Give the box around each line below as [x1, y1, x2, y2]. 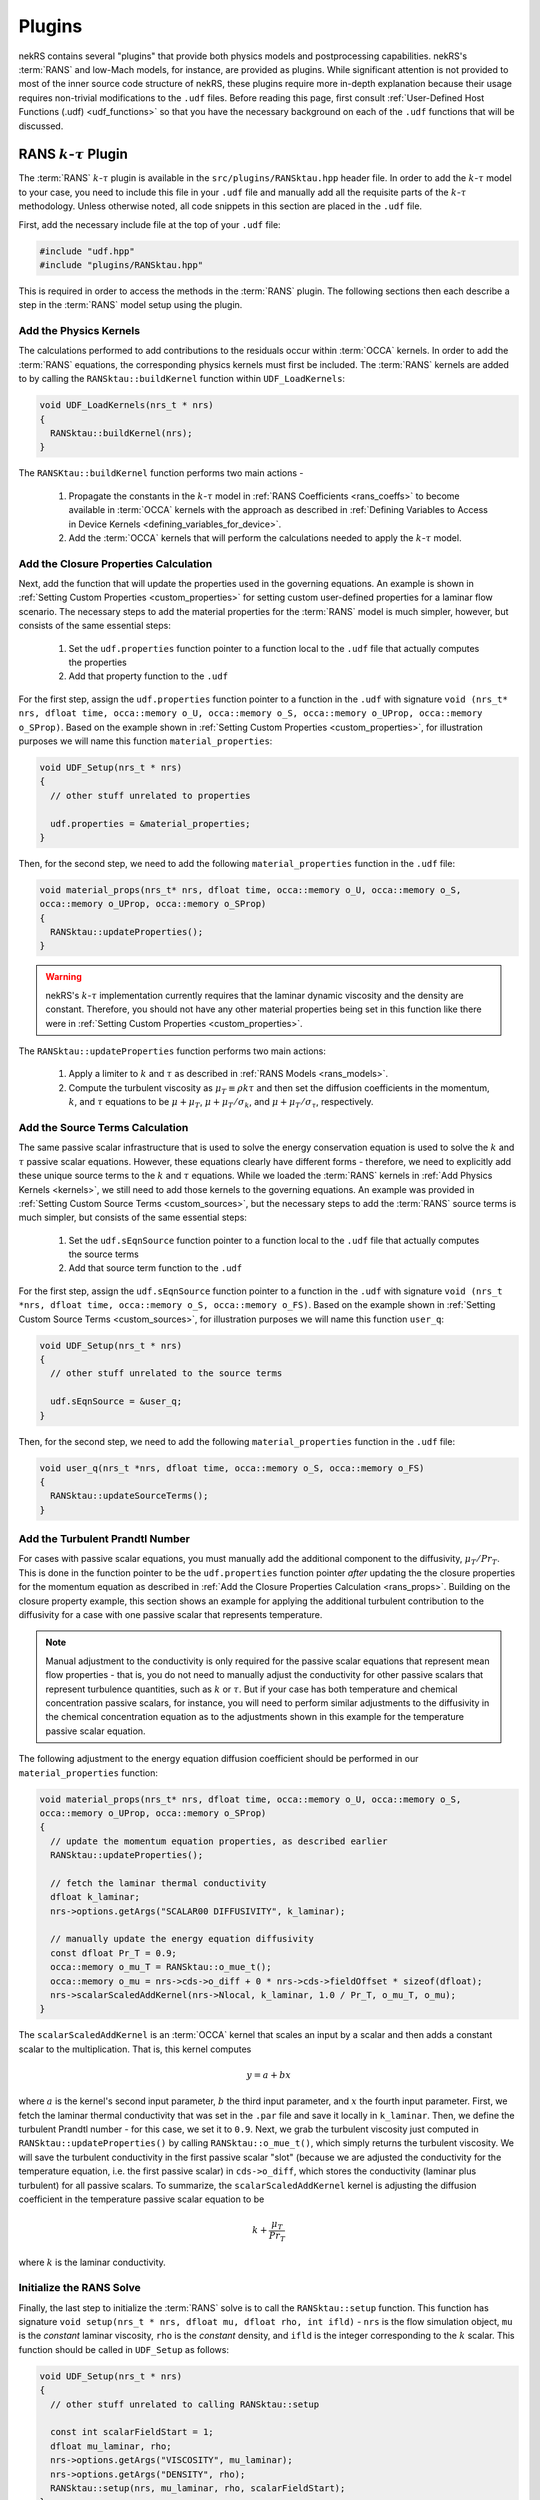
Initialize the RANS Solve [18, 2281, 142, 2295]
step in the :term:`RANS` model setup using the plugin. [18, 299, 243, 311]
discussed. [18, 120, 64, 132]
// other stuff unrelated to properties [50, 790, 251, 801]
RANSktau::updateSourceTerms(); [50, 1490, 209, 1502]
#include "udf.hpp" [39, 245, 135, 257]
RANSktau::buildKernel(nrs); [50, 428, 194, 439]
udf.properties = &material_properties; [50, 818, 251, 829]
